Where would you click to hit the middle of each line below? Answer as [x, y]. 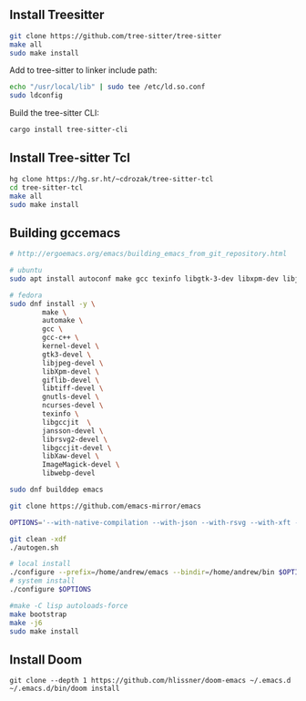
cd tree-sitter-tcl [46, 187]
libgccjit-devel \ [77, 448]
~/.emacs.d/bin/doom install [65, 689]
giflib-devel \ [71, 380]
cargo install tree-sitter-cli [69, 130]
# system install [42, 581]
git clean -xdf [38, 539]
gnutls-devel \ [71, 397]
